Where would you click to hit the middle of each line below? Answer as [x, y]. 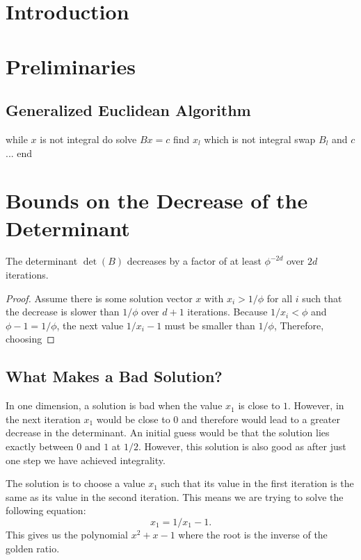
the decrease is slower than [63, 312]
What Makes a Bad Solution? [114, 376]
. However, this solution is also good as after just [242, 446]
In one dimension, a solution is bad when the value [114, 405]
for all [280, 298]
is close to [259, 405]
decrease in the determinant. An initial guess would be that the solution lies [168, 433]
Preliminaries [71, 66]
